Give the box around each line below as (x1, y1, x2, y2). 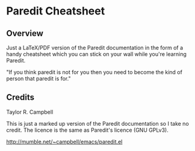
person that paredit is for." (6, 75, 71, 82)
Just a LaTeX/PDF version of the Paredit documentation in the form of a (6, 44, 184, 51)
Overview (6, 28, 44, 39)
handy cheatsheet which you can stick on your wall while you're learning (6, 51, 187, 58)
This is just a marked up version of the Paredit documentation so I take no (6, 120, 190, 127)
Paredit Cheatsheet (6, 4, 105, 18)
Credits (6, 92, 35, 103)
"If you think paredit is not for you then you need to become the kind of (6, 69, 182, 76)
